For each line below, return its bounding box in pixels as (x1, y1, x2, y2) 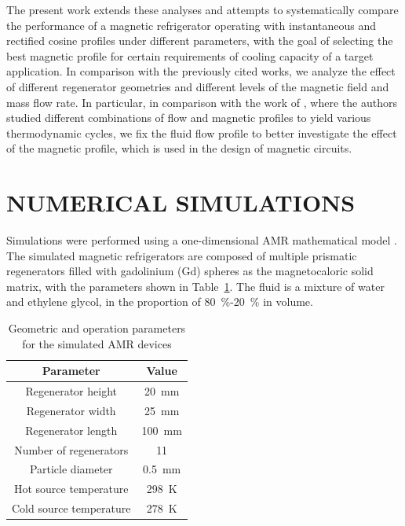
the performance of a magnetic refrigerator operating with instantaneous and (6, 17, 377, 33)
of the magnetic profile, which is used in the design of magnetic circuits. (6, 140, 352, 156)
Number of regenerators (14, 441, 129, 458)
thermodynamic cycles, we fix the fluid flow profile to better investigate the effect (6, 124, 397, 141)
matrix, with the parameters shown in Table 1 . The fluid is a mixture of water (6, 278, 385, 294)
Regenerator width (26, 402, 116, 418)
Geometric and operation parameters (8, 320, 186, 337)
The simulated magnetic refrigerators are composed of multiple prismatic (6, 247, 357, 263)
